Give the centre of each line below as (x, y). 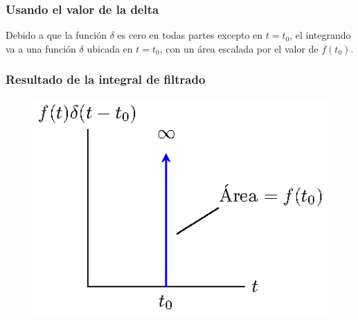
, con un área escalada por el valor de (239, 48)
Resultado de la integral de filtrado (106, 79)
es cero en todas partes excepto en (190, 35)
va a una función (41, 48)
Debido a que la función (56, 35)
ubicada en (110, 48)
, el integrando (320, 35)
